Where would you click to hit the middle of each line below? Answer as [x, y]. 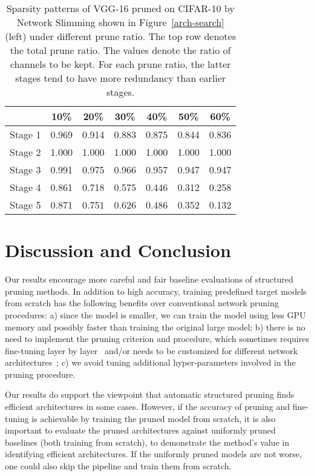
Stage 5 [25, 205]
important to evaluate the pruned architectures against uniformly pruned [140, 430]
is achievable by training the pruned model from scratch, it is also [154, 418]
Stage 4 [25, 187]
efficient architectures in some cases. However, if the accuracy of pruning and [148, 407]
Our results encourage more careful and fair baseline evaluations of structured [149, 279]
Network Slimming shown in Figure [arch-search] [120, 22]
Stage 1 [25, 134]
